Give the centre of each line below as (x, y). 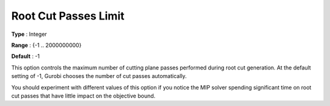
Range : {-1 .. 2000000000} (46, 45)
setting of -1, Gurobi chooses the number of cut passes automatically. (99, 76)
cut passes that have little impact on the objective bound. (83, 96)
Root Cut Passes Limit (68, 16)
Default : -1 (25, 56)
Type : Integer (29, 34)
